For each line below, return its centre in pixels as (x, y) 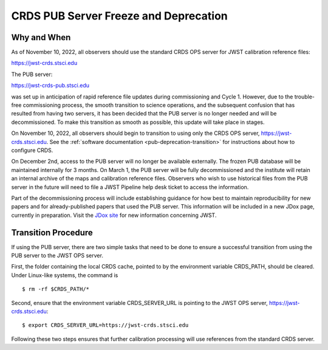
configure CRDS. (32, 150)
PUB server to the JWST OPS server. (57, 256)
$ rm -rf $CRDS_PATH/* (56, 289)
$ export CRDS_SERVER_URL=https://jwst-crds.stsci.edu (105, 325)
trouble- (305, 97)
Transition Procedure (52, 232)
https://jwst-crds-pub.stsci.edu (50, 86)
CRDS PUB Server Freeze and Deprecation (119, 16)
